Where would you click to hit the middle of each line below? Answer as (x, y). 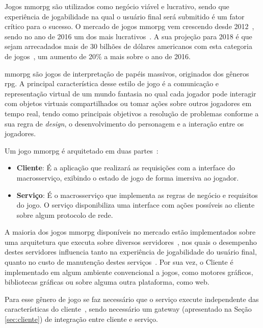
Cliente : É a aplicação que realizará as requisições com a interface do (126, 168)
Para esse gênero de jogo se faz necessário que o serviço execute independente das (132, 299)
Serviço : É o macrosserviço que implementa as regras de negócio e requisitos (137, 195)
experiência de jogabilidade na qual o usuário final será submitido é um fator (125, 16)
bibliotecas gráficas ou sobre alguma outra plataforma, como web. (107, 282)
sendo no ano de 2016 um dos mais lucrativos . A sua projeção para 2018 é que (128, 36)
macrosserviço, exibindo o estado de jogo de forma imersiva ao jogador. (128, 177)
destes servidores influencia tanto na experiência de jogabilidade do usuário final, (131, 252)
